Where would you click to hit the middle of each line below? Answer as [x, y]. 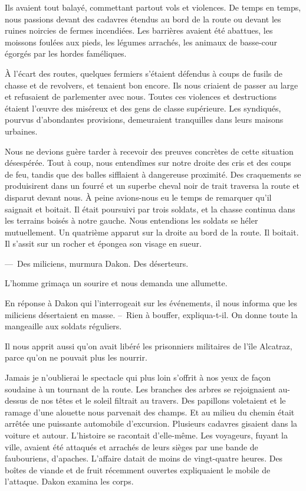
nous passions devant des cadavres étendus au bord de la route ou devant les [143, 19]
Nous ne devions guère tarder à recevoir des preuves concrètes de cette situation [149, 151]
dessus [16, 400]
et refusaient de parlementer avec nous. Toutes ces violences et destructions [141, 96]
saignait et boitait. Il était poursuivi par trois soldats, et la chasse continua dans [150, 209]
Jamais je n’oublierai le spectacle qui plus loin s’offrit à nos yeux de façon [138, 377]
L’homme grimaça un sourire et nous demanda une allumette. [116, 283]
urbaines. [21, 131]
